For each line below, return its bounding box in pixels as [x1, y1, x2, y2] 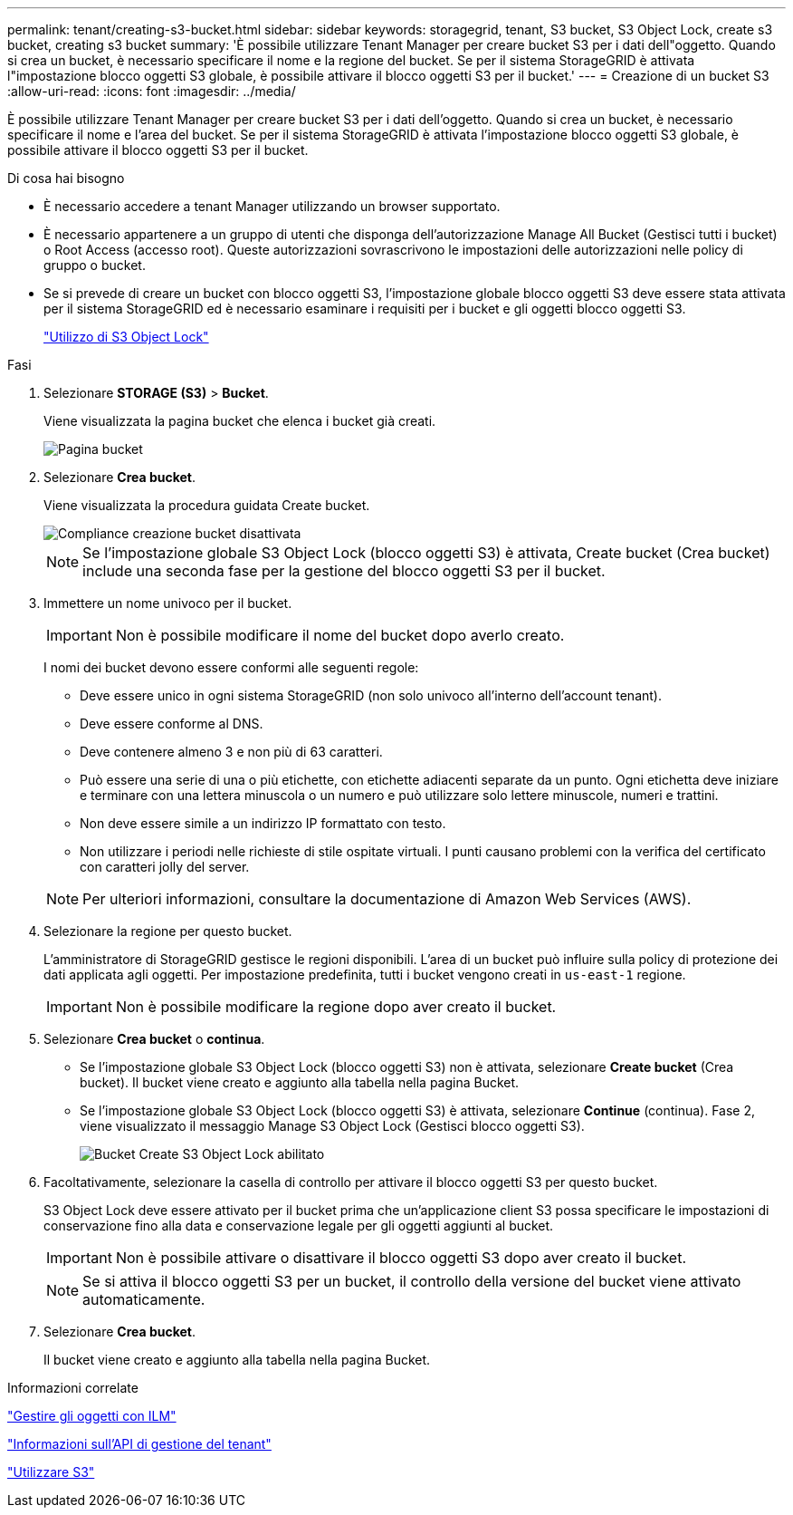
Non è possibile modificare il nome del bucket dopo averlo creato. [115, 626, 565, 644]
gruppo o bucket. [43, 257, 146, 273]
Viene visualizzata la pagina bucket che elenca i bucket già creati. [43, 413, 436, 429]
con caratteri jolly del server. [80, 859, 250, 874]
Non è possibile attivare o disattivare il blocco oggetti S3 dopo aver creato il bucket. [115, 1249, 687, 1267]
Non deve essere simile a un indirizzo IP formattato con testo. [80, 815, 446, 831]
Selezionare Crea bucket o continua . [43, 1031, 265, 1047]
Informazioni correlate [7, 1380, 139, 1395]
